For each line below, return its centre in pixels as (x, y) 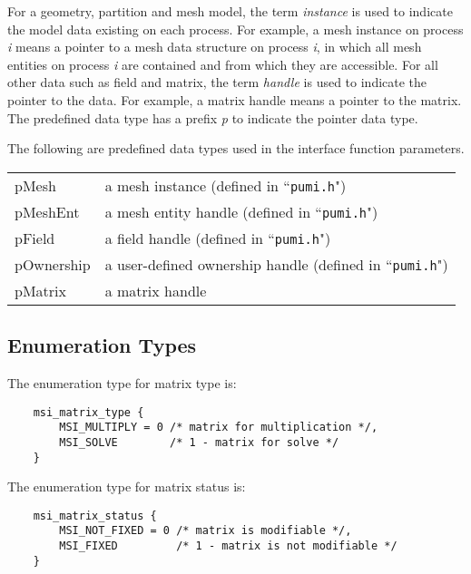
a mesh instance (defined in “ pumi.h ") (226, 185)
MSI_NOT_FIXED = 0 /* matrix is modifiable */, (206, 531)
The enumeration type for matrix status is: (127, 486)
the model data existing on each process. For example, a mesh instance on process (235, 29)
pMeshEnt (47, 211)
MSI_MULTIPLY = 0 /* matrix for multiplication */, (219, 428)
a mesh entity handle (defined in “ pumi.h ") (241, 211)
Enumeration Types (102, 345)
